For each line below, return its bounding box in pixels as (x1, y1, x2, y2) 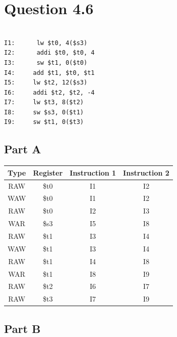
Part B (4, 320, 41, 336)
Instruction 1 (69, 167, 116, 178)
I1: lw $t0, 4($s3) (4, 39, 87, 47)
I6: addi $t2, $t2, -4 (4, 89, 95, 96)
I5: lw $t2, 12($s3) (4, 79, 87, 87)
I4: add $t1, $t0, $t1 (4, 69, 95, 76)
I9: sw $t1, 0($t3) (4, 118, 84, 126)
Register (33, 167, 63, 178)
